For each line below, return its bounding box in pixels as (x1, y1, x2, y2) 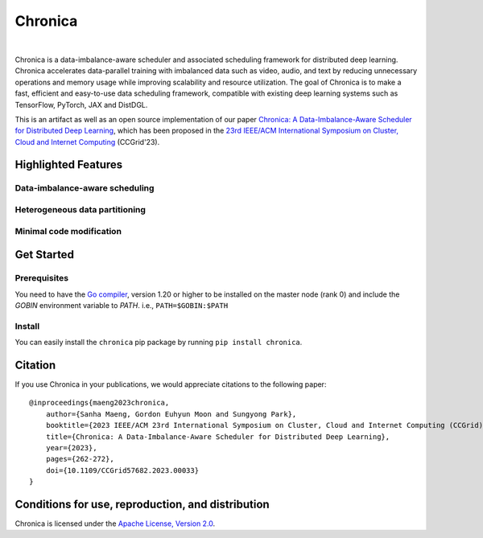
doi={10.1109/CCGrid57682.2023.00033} (45, 466, 200, 474)
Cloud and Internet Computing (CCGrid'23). (14, 137, 160, 146)
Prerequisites (14, 273, 68, 284)
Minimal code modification (14, 225, 122, 236)
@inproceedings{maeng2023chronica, (29, 398, 170, 408)
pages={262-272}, (45, 454, 114, 464)
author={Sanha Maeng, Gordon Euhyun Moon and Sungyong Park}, (45, 409, 297, 418)
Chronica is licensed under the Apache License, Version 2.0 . (14, 519, 216, 528)
